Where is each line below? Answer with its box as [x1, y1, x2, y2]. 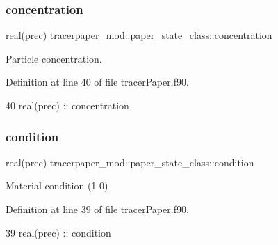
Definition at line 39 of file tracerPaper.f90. [6, 202, 189, 216]
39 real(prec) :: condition [6, 225, 111, 239]
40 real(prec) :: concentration [6, 98, 129, 112]
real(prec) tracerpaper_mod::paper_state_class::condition [6, 155, 254, 169]
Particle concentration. [6, 51, 102, 65]
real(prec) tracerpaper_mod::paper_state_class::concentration [6, 28, 272, 42]
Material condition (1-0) [6, 178, 108, 193]
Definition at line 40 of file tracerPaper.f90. [6, 74, 189, 89]
